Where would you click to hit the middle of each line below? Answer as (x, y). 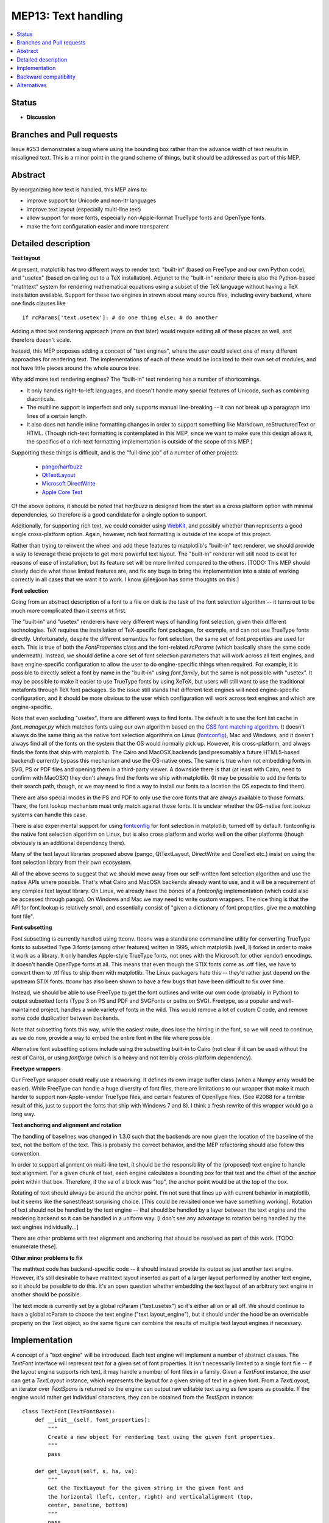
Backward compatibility (46, 77)
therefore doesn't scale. (41, 340)
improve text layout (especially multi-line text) (84, 209)
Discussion (41, 117)
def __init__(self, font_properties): (93, 1420)
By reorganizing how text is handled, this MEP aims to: (80, 189)
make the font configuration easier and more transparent (98, 226)
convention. (26, 1153)
